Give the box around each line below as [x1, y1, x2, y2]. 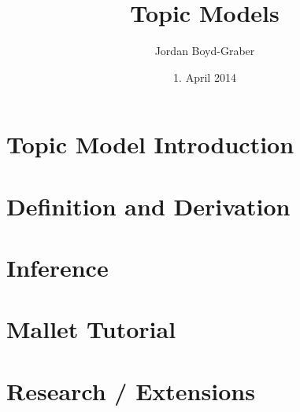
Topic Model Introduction [6, 128, 294, 160]
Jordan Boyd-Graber [154, 42, 255, 59]
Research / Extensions [6, 374, 255, 406]
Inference [6, 252, 109, 284]
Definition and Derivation [6, 189, 291, 222]
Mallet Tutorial [6, 313, 176, 345]
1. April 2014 [173, 68, 236, 85]
